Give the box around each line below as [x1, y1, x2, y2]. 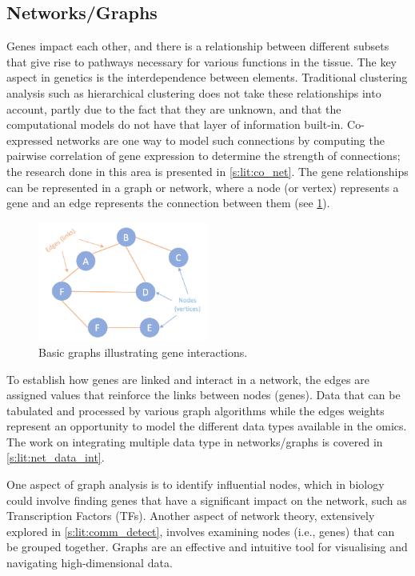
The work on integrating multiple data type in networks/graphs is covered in [6, 433, 383, 450]
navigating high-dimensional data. [6, 554, 173, 571]
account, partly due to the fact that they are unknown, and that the [6, 100, 341, 117]
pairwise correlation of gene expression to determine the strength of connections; [6, 147, 401, 164]
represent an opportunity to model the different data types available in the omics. [6, 418, 407, 434]
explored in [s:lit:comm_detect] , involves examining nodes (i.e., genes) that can [6, 522, 395, 539]
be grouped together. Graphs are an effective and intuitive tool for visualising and [6, 538, 408, 555]
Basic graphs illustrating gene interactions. [38, 343, 248, 360]
